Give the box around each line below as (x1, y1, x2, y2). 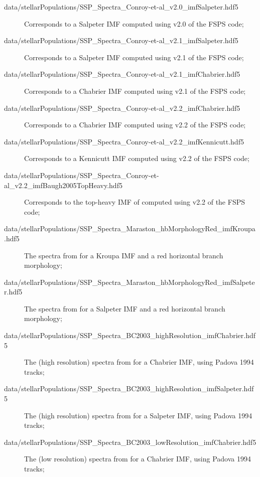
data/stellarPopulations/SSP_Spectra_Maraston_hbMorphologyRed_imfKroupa (4, 223, 255, 234)
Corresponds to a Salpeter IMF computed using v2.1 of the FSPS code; (24, 52, 244, 62)
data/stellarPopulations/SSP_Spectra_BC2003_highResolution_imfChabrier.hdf (4, 330, 256, 341)
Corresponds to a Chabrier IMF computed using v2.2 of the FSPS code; (24, 119, 246, 130)
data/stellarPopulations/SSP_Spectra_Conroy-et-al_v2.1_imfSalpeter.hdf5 (4, 35, 238, 46)
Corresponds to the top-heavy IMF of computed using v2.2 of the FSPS (24, 197, 245, 207)
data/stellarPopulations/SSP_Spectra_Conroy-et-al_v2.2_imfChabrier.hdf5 (4, 102, 240, 113)
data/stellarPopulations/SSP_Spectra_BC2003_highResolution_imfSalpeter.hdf (4, 383, 254, 394)
